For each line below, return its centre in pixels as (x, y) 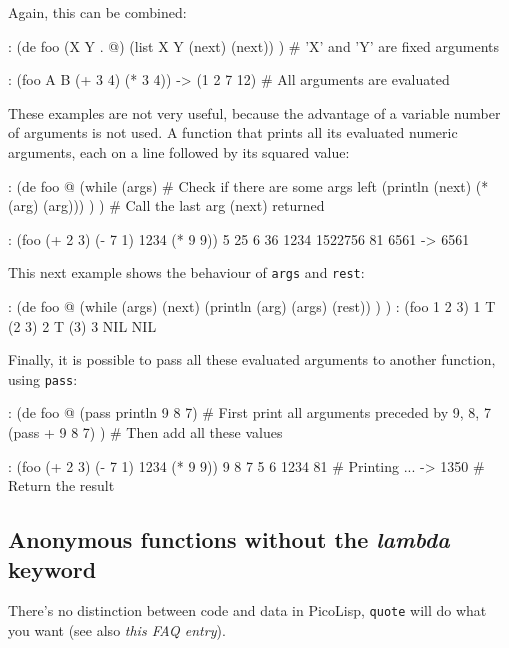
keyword (52, 568)
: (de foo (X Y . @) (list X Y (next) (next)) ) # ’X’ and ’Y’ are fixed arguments (253, 45)
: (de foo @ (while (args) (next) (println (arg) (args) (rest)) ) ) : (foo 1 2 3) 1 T (252, 306)
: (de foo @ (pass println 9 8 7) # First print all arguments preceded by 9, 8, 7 (249, 412)
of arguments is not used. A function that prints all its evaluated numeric (233, 132)
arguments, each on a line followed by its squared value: (179, 151)
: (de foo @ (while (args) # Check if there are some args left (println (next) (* (248, 185)
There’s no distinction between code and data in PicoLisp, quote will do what (247, 610)
